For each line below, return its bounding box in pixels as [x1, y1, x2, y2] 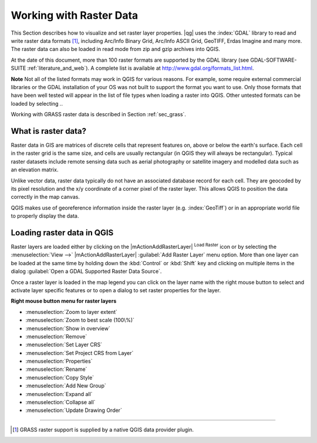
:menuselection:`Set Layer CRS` [25, 341, 103, 349]
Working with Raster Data [11, 9, 139, 22]
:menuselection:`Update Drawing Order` [25, 407, 123, 414]
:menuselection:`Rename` [25, 366, 87, 373]
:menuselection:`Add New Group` [25, 382, 107, 390]
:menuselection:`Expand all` [25, 390, 93, 397]
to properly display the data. [11, 212, 79, 219]
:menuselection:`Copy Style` [25, 374, 94, 381]
